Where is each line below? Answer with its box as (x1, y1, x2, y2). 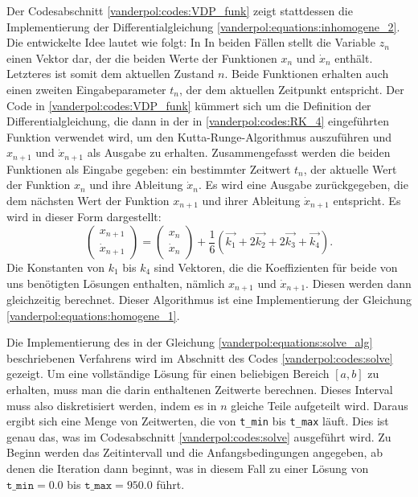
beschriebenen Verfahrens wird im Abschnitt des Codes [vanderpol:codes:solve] (6, 349, 393, 366)
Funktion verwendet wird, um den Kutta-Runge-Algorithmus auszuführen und (6, 128, 392, 145)
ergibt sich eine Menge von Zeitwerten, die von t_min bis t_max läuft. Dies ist (6, 413, 389, 429)
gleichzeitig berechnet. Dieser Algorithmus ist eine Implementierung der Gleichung (6, 291, 412, 308)
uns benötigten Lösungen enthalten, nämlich (6, 274, 225, 291)
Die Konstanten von (6, 259, 104, 276)
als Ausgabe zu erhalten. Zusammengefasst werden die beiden (87, 144, 391, 161)
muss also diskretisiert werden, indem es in (6, 396, 217, 413)
